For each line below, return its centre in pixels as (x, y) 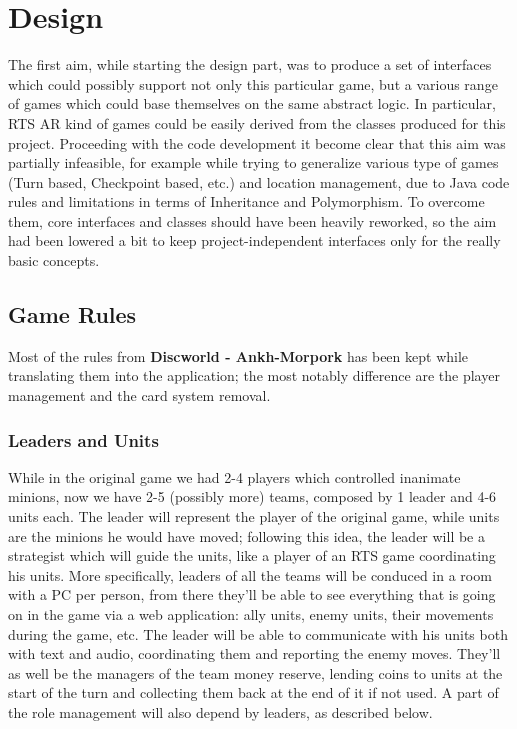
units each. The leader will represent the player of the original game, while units (254, 516)
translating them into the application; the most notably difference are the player (254, 375)
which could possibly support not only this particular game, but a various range (253, 83)
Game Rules (72, 314)
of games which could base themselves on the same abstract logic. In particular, (252, 103)
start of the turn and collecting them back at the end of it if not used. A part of (253, 692)
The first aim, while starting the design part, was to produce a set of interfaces (250, 64)
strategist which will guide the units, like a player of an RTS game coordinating (252, 555)
